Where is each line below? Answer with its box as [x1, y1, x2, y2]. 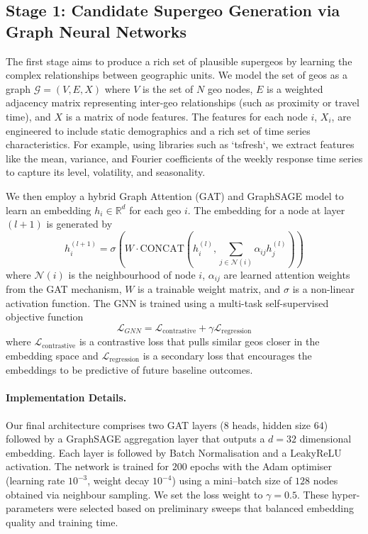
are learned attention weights [223, 267, 350, 282]
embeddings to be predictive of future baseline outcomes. [6, 362, 253, 377]
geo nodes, [207, 81, 253, 96]
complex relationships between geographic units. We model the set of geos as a [6, 67, 347, 82]
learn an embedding [6, 202, 91, 217]
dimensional [299, 431, 352, 446]
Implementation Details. [6, 390, 127, 405]
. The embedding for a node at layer [187, 202, 345, 217]
